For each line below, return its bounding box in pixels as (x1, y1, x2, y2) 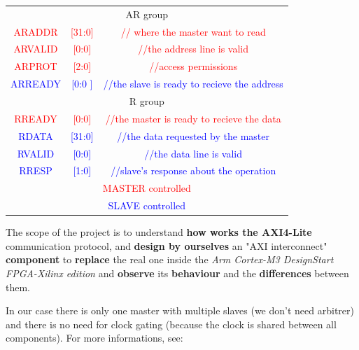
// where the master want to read (120, 24, 266, 38)
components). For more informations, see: (6, 330, 183, 345)
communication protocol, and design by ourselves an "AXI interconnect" (6, 238, 328, 253)
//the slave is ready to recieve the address (103, 76, 283, 91)
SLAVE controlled (108, 198, 186, 213)
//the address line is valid (138, 41, 249, 56)
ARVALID (13, 41, 58, 56)
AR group (125, 6, 169, 21)
